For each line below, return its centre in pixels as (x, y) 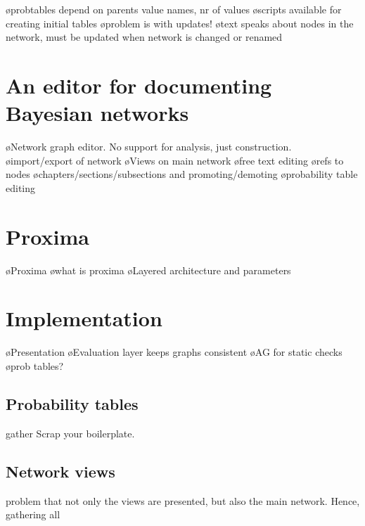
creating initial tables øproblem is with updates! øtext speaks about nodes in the (180, 23)
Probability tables (72, 403)
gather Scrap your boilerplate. (70, 433)
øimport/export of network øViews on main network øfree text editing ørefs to (175, 160)
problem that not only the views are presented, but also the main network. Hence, (183, 500)
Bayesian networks (97, 113)
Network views (60, 471)
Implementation (84, 318)
